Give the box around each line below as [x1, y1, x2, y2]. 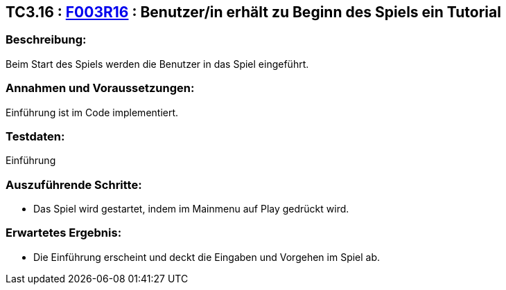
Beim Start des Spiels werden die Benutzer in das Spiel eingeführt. [6, 57, 309, 70]
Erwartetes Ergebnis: [6, 226, 122, 240]
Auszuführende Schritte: [6, 177, 142, 192]
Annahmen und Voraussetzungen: [6, 81, 195, 96]
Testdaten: [6, 129, 65, 143]
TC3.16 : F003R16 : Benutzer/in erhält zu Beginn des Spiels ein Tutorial [6, 3, 501, 21]
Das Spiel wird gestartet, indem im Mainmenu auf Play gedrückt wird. [33, 203, 349, 215]
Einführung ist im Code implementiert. [6, 106, 179, 118]
